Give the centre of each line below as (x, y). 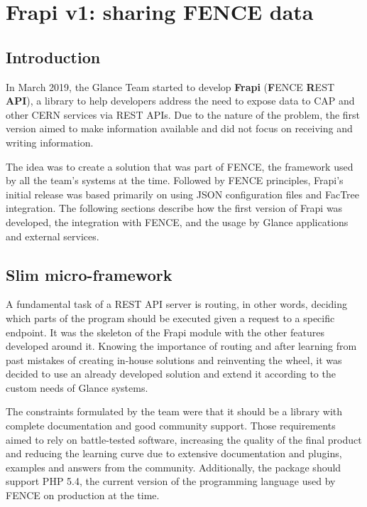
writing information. (50, 142)
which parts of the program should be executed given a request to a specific (170, 317)
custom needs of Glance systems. (77, 387)
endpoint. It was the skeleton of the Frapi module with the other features (165, 332)
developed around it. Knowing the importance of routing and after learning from (181, 346)
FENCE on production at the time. (83, 495)
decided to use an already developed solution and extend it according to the (171, 374)
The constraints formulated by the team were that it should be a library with (174, 411)
